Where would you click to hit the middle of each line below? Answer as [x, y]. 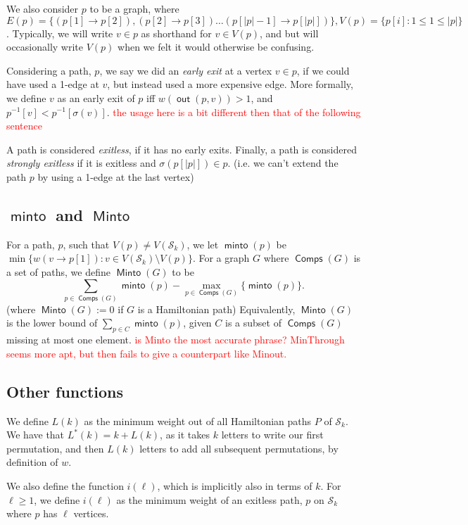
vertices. [91, 513]
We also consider [43, 8]
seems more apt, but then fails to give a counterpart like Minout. [147, 353]
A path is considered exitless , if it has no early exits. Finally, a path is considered [182, 149]
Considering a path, [49, 70]
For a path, [31, 244]
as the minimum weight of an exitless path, [209, 499]
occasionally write [45, 47]
